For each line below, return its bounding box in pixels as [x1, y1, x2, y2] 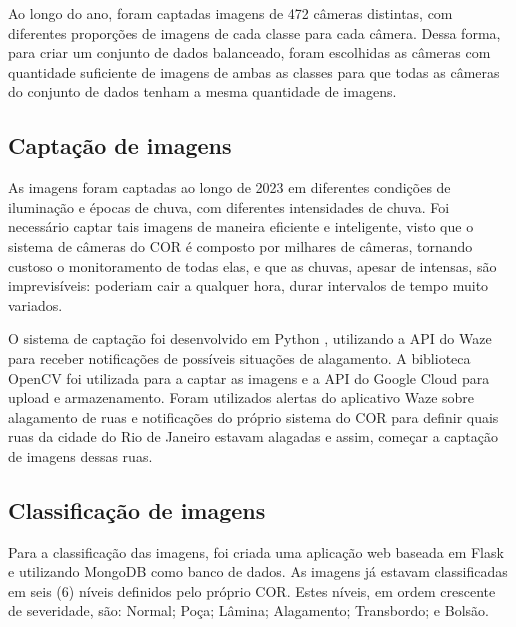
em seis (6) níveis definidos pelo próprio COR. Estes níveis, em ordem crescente [8, 580, 496, 601]
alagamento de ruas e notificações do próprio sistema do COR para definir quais [8, 406, 499, 427]
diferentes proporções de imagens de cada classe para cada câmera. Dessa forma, [8, 22, 501, 43]
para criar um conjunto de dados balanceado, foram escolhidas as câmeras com [8, 42, 491, 63]
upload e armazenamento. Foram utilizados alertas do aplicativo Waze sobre [8, 387, 475, 408]
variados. [8, 294, 63, 315]
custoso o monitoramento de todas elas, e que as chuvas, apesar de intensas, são [8, 255, 497, 276]
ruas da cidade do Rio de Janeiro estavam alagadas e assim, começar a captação [8, 426, 499, 447]
